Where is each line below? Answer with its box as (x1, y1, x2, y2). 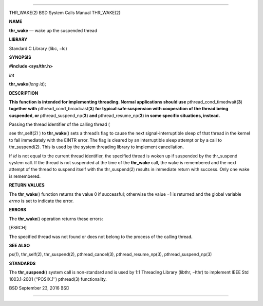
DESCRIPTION (9, 90, 38, 96)
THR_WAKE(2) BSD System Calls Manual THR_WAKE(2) (9, 10, 121, 16)
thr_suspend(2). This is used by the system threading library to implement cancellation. (9, 144, 184, 150)
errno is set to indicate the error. (9, 198, 74, 204)
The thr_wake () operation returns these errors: (9, 216, 103, 221)
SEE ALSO (9, 242, 30, 248)
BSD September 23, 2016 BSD (9, 285, 70, 291)
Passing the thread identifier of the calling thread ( (9, 121, 110, 127)
